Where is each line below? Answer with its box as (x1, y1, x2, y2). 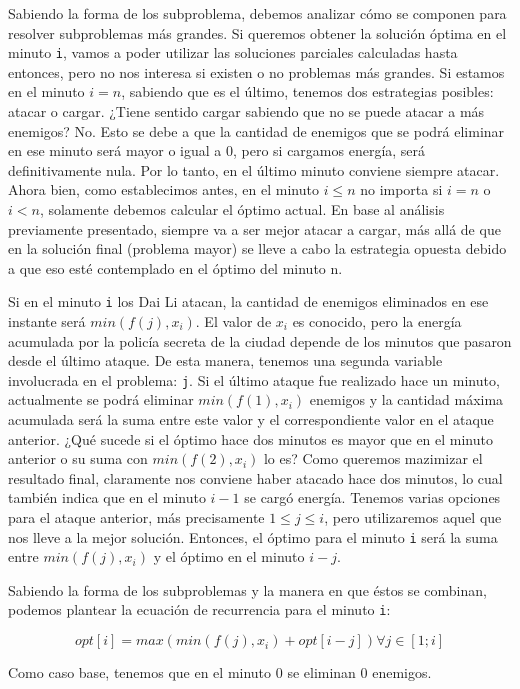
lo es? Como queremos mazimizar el (263, 448, 483, 469)
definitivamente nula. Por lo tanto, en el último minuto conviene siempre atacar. (8, 159, 500, 180)
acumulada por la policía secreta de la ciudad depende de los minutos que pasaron (8, 330, 512, 351)
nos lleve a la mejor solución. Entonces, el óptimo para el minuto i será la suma (8, 526, 498, 547)
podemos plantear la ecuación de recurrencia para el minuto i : (8, 599, 391, 620)
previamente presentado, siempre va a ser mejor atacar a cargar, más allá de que (8, 218, 501, 239)
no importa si (360, 179, 443, 200)
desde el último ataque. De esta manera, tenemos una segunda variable (8, 350, 443, 371)
